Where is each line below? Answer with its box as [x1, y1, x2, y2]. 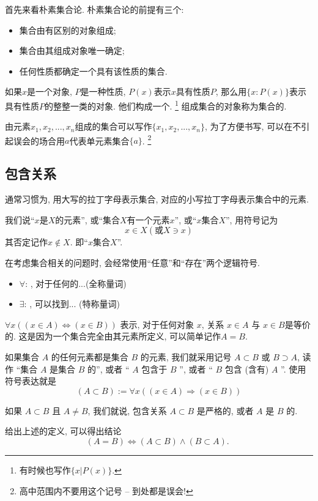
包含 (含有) [224, 362, 269, 375]
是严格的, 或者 [196, 404, 254, 417]
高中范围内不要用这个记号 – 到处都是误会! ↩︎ [19, 484, 193, 497]
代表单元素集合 [69, 134, 130, 147]
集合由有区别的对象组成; [19, 23, 116, 36]
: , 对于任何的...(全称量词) [25, 276, 127, 289]
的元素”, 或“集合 [55, 213, 120, 226]
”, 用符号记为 [226, 213, 278, 226]
